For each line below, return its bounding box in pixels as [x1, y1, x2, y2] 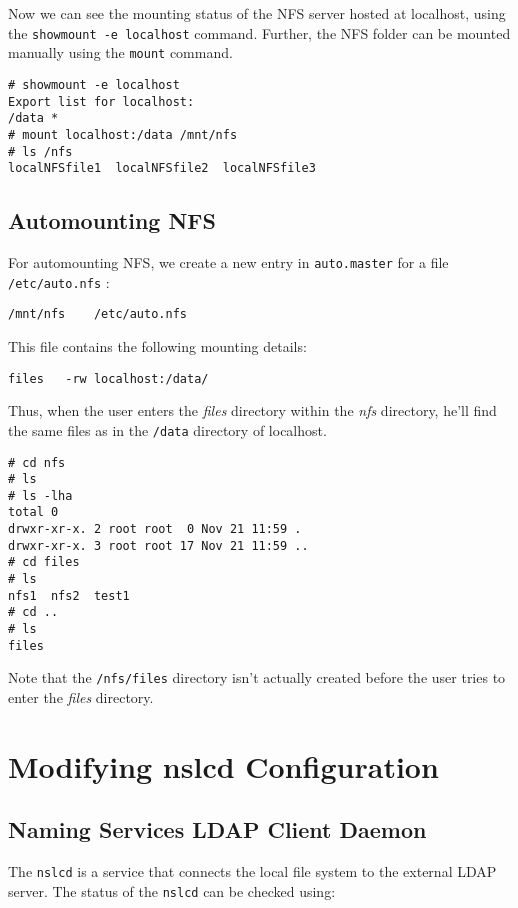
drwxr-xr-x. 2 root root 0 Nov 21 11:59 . [8, 522, 302, 537]
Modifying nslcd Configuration [8, 745, 439, 786]
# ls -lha [8, 488, 73, 503]
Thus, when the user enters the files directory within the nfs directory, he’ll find [8, 400, 497, 421]
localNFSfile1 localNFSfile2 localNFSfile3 [8, 161, 316, 176]
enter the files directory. [8, 687, 154, 708]
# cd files [8, 555, 80, 570]
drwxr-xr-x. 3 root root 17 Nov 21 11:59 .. [8, 538, 309, 553]
